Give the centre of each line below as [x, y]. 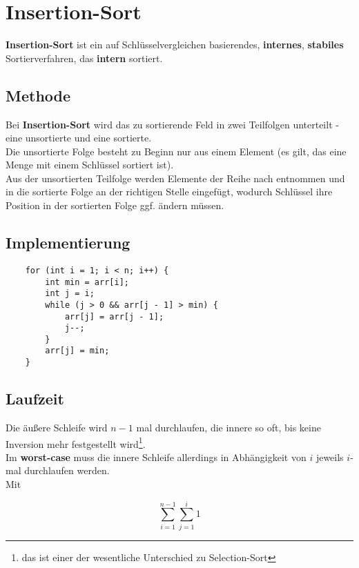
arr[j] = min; [77, 351]
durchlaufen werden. [67, 470]
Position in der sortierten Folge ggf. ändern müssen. [115, 205]
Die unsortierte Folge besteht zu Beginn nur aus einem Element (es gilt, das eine [176, 151]
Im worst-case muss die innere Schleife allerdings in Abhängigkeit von [156, 457]
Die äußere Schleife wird [57, 427]
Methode [38, 95]
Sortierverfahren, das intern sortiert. [84, 58]
